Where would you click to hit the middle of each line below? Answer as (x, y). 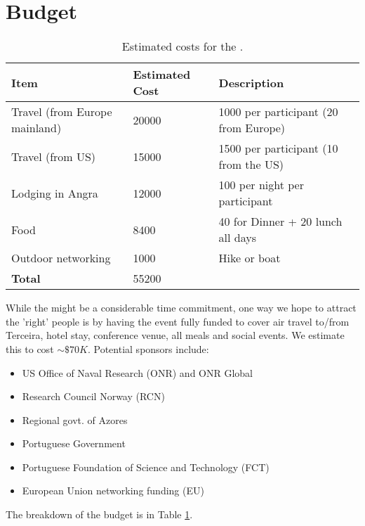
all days (237, 238)
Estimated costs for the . (182, 46)
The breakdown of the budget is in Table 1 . (99, 514)
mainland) (36, 128)
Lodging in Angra (55, 193)
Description (251, 82)
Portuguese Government (74, 443)
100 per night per (261, 185)
